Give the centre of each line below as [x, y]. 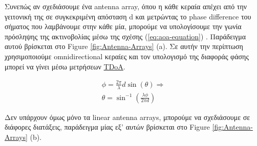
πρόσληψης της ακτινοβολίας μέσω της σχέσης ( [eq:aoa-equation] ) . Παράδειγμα [125, 36]
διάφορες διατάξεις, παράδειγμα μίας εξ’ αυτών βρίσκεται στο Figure [107, 127]
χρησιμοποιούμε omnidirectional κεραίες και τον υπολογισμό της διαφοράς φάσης [127, 56]
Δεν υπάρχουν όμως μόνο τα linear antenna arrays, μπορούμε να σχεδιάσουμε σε [127, 117]
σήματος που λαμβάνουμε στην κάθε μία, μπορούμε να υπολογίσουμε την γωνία [123, 26]
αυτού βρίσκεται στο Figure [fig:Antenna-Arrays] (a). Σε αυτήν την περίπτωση [124, 46]
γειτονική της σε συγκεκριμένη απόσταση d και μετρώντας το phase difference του [128, 16]
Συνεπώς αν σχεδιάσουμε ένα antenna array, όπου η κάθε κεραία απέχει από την [126, 6]
